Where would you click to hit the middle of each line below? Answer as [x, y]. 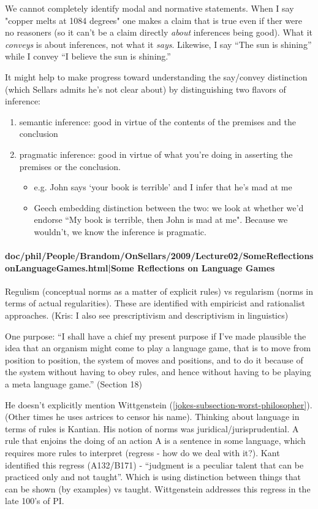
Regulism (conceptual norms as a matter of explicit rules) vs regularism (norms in [159, 291]
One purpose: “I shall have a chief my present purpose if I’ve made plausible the [156, 336]
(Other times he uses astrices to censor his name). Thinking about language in [152, 417]
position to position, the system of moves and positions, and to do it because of [154, 359]
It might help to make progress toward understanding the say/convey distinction [156, 76]
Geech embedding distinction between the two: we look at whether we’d [169, 207]
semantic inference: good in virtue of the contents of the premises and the [157, 121]
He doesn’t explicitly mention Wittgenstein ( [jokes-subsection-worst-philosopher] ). [159, 404]
